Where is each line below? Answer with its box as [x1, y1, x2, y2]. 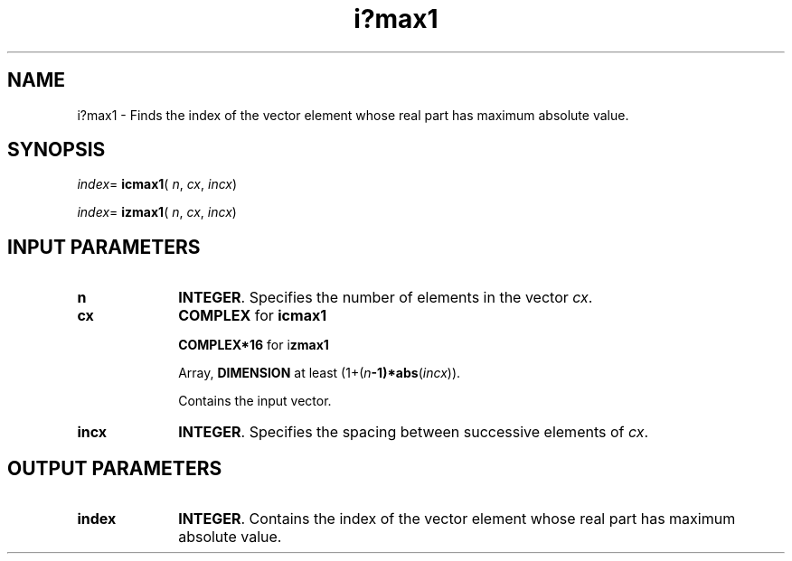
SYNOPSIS [7, 138, 106, 162]
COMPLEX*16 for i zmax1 [178, 337, 329, 353]
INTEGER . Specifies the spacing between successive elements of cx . [178, 423, 649, 442]
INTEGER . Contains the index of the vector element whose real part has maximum [178, 510, 736, 528]
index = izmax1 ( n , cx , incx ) [77, 204, 237, 220]
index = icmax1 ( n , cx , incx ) [77, 176, 238, 192]
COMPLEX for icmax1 [178, 306, 327, 325]
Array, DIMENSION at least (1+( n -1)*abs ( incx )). [178, 365, 461, 381]
